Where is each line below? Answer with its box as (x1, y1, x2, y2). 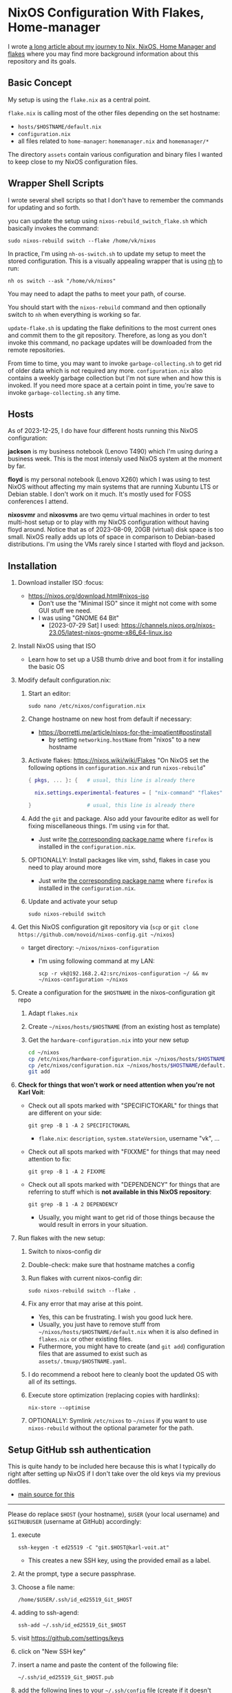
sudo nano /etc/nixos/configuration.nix (28, 703, 146, 710)
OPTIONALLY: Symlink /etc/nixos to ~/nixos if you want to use (28, 1417, 207, 1425)
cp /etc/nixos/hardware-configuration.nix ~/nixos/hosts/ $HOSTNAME (28, 1055, 226, 1063)
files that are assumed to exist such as (38, 1350, 147, 1358)
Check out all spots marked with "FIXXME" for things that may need (28, 1148, 221, 1156)
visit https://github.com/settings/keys (17, 1634, 125, 1643)
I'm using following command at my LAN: (38, 956, 156, 965)
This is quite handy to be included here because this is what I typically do (8, 1462, 216, 1471)
